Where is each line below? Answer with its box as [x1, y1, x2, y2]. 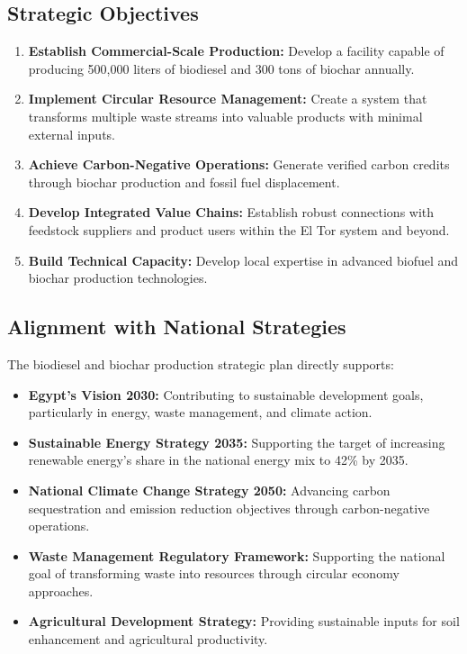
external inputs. [28, 124, 115, 143]
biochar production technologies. [28, 268, 208, 287]
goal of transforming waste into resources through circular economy [28, 564, 400, 583]
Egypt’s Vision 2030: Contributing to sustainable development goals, [28, 385, 424, 404]
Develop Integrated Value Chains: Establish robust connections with [28, 203, 435, 222]
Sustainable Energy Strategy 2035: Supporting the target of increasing [28, 432, 445, 451]
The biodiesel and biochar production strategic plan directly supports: [7, 354, 394, 373]
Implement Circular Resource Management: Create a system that [28, 89, 427, 108]
